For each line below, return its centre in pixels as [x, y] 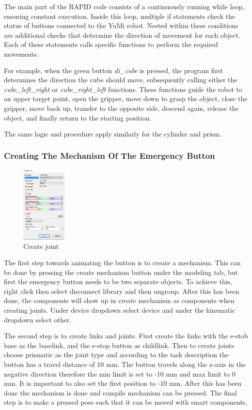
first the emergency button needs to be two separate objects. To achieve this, [118, 281]
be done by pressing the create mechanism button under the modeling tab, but [121, 272]
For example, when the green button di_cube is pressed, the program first [113, 70]
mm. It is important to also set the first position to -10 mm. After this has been [123, 383]
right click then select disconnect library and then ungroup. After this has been [122, 291]
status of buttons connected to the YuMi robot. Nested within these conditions [121, 25]
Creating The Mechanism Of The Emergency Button [110, 155]
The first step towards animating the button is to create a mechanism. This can [122, 262]
